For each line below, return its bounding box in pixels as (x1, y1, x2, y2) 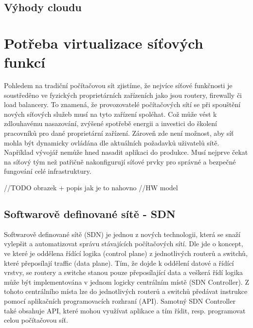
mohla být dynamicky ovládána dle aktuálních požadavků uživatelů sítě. (4, 137, 219, 147)
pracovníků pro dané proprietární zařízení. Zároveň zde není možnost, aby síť (4, 128, 234, 138)
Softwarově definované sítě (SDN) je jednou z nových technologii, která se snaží (4, 229, 240, 239)
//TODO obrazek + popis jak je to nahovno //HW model (4, 182, 178, 193)
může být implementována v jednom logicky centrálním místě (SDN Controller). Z (4, 276, 249, 287)
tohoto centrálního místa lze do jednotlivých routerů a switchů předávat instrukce (4, 286, 248, 296)
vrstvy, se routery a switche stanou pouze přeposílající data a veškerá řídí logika (4, 267, 243, 277)
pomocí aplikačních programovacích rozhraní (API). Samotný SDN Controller (4, 295, 235, 306)
